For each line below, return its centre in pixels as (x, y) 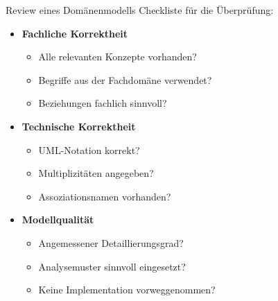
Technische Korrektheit (79, 126)
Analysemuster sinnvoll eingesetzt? (112, 266)
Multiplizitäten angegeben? (96, 173)
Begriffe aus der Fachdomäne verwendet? (125, 79)
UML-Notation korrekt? (89, 149)
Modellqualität (58, 220)
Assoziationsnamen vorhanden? (105, 196)
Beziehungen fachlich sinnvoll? (103, 103)
